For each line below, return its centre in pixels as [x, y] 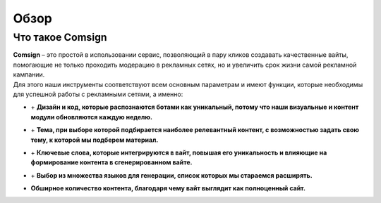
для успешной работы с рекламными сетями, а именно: [98, 94]
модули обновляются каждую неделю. [92, 117]
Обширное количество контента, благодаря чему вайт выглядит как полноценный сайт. [168, 188]
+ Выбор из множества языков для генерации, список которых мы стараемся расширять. [172, 175]
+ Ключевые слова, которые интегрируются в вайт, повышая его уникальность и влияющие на [179, 152]
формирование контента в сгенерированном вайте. [111, 162]
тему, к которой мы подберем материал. [95, 140]
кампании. [29, 74]
